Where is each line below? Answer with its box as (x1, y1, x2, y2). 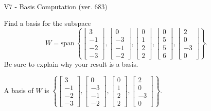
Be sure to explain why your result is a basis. (4, 58, 139, 69)
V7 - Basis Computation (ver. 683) (4, 1, 107, 11)
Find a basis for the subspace (4, 18, 91, 28)
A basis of (4, 85, 34, 95)
